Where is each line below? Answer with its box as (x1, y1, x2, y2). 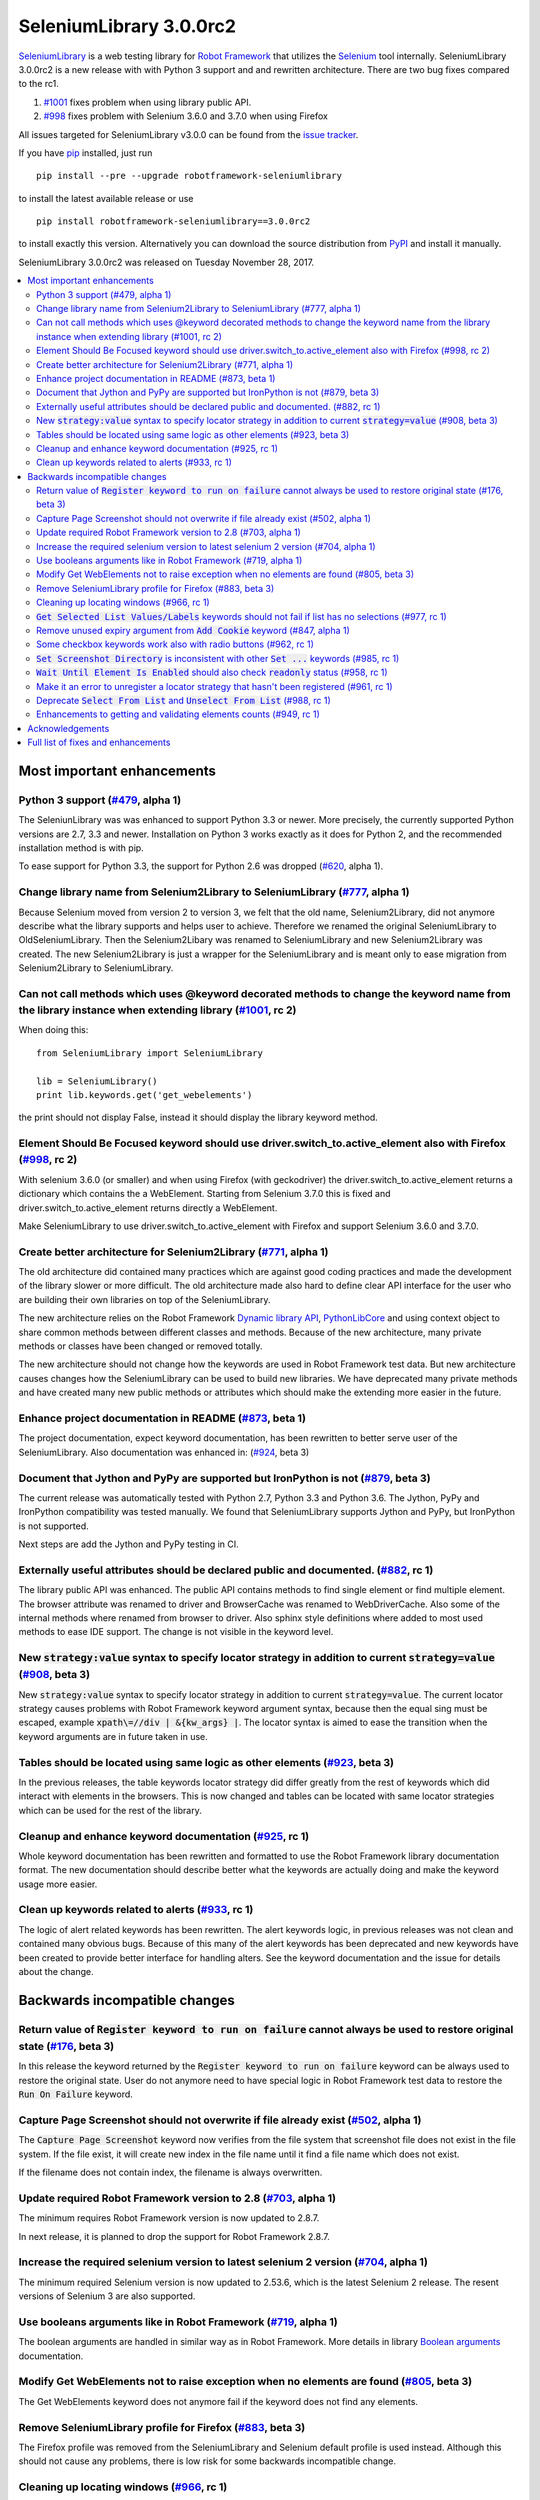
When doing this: (18, 1024, 89, 1036)
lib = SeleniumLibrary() (36, 1075, 158, 1087)
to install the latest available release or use (18, 192, 194, 204)
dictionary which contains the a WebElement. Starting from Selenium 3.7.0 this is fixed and (18, 1188, 391, 1200)
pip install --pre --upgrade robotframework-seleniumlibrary (36, 170, 342, 182)
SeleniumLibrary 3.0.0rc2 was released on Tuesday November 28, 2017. (18, 256, 315, 268)
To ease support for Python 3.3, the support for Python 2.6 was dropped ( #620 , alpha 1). (18, 860, 384, 872)
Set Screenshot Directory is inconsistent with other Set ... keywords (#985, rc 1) (36, 652, 400, 664)
